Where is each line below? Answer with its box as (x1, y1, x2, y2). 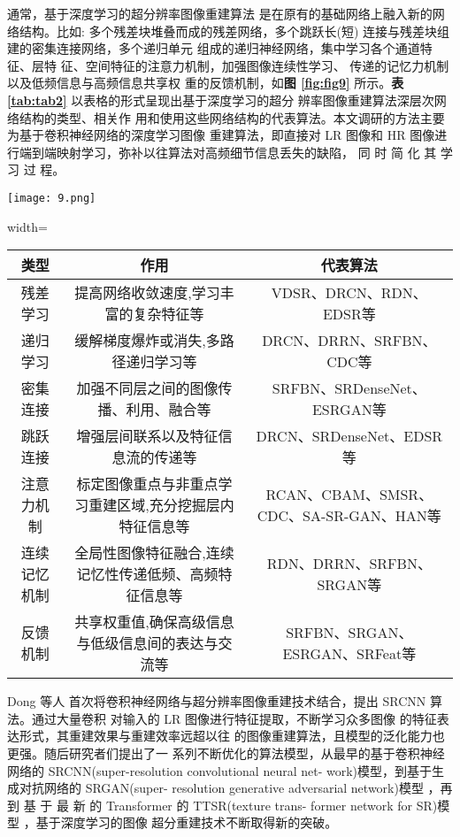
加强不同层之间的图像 (76, 378, 218, 399)
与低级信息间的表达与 (76, 633, 218, 654)
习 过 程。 (7, 160, 65, 179)
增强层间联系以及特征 (76, 426, 218, 447)
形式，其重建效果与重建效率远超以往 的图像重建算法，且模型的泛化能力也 (19, 726, 445, 745)
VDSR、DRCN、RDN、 (271, 282, 427, 303)
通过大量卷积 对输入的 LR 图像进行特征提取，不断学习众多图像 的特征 (31, 709, 437, 727)
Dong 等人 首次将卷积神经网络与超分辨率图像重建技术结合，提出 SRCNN (7, 692, 426, 710)
